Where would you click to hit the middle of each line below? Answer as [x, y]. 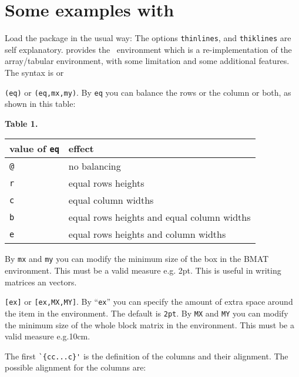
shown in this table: [40, 104]
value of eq [34, 149]
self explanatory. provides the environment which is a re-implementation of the [148, 49]
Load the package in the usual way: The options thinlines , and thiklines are [148, 38]
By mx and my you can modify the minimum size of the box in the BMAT [137, 259]
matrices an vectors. [41, 282]
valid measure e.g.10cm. [48, 336]
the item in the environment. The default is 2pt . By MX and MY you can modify [147, 313]
